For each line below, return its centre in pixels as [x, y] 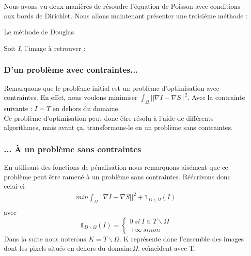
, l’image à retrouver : [53, 48]
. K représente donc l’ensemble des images [182, 238]
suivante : [18, 108]
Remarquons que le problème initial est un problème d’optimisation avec [112, 88]
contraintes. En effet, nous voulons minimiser [71, 97]
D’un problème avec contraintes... [71, 70]
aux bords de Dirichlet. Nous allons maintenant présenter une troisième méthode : [126, 15]
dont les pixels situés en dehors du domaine [68, 248]
